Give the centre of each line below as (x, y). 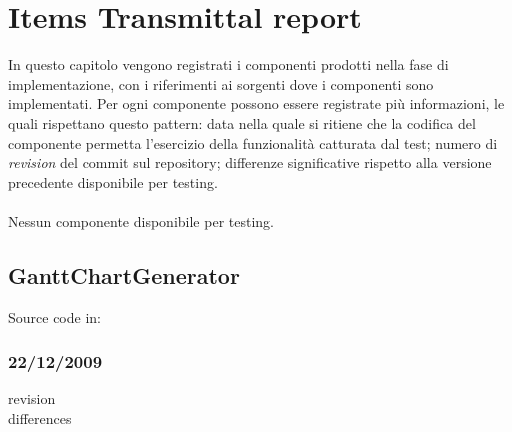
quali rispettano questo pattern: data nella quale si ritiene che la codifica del (242, 122)
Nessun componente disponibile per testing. (141, 220)
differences (40, 418)
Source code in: (54, 316)
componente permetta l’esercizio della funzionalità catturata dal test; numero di (253, 142)
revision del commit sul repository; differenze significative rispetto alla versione (250, 162)
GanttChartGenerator (124, 274)
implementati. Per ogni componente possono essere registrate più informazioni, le (256, 103)
